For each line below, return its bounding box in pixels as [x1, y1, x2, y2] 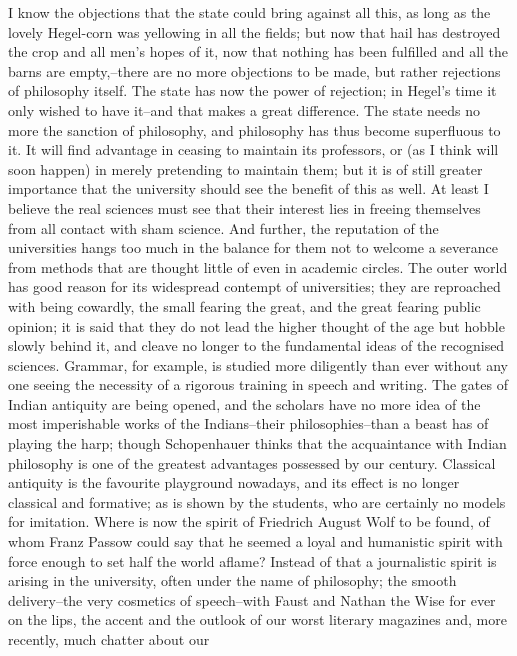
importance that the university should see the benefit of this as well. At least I [8, 178, 489, 199]
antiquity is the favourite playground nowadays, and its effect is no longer [8, 472, 460, 493]
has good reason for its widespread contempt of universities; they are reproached [8, 276, 501, 297]
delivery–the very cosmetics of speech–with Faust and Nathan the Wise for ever [8, 589, 496, 610]
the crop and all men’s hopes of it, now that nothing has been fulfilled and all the [8, 41, 509, 62]
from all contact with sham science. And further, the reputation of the [8, 217, 439, 238]
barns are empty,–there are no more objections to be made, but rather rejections [8, 60, 501, 81]
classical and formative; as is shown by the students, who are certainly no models [8, 491, 506, 512]
